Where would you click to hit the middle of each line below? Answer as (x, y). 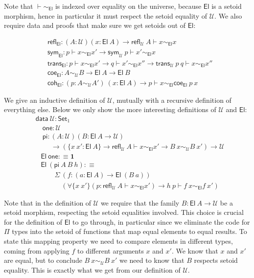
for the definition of (33, 221)
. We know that (195, 250)
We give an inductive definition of (55, 100)
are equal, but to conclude (43, 260)
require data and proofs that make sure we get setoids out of (95, 25)
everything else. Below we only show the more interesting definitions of (110, 109)
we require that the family (140, 202)
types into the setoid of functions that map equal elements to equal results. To (129, 231)
